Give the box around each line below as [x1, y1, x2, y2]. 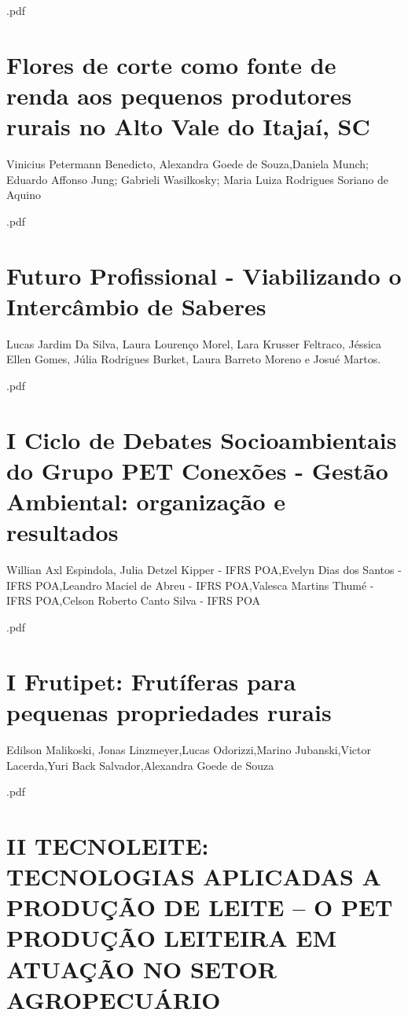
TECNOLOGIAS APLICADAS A [6, 860, 381, 893]
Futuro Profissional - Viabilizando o [6, 259, 402, 291]
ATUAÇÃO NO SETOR [6, 952, 277, 985]
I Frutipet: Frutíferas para [6, 664, 296, 697]
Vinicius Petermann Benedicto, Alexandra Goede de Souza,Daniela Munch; [6, 156, 369, 172]
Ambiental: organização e [6, 485, 286, 517]
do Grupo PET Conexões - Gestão [6, 454, 388, 486]
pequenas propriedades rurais [6, 696, 332, 727]
